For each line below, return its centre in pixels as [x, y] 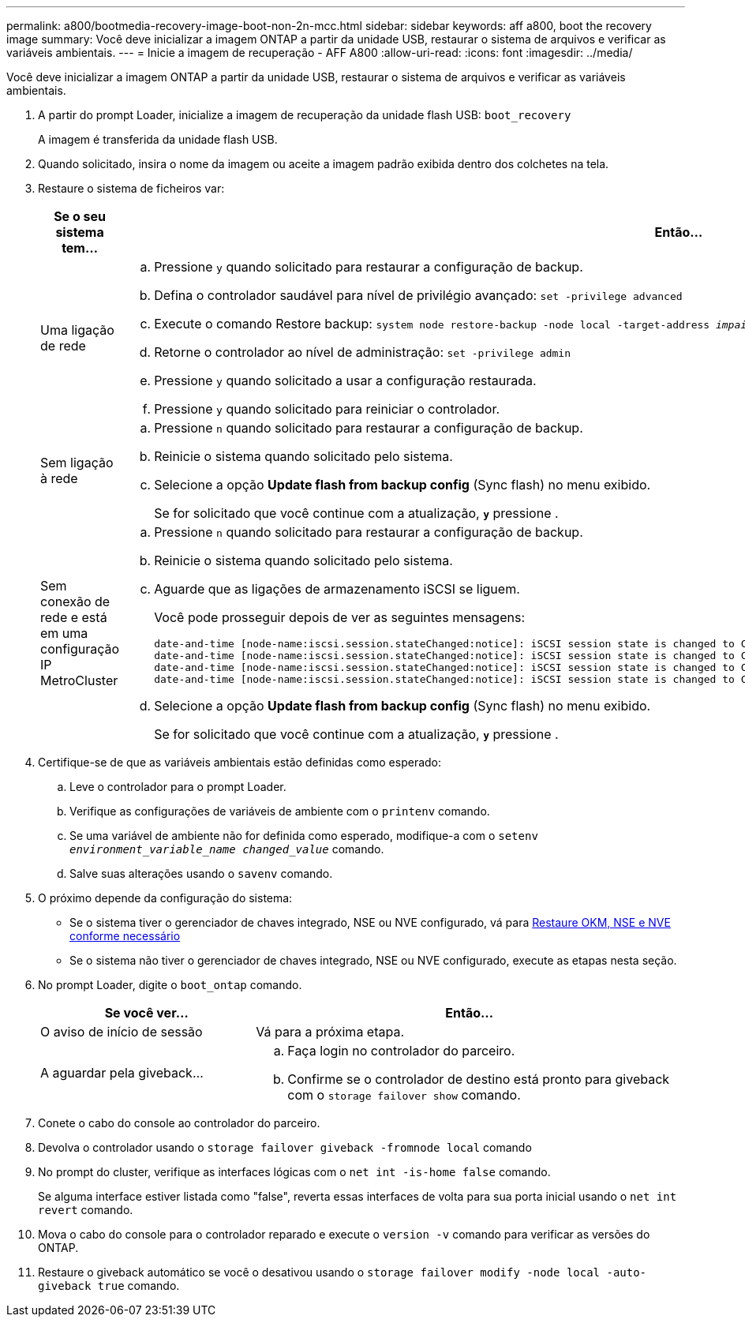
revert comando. [86, 1210]
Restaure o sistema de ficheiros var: [131, 188]
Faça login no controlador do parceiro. [401, 1051]
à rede [59, 478]
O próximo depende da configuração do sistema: [165, 898]
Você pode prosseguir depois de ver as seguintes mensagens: [340, 617]
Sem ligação [77, 463]
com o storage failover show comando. [404, 1095]
